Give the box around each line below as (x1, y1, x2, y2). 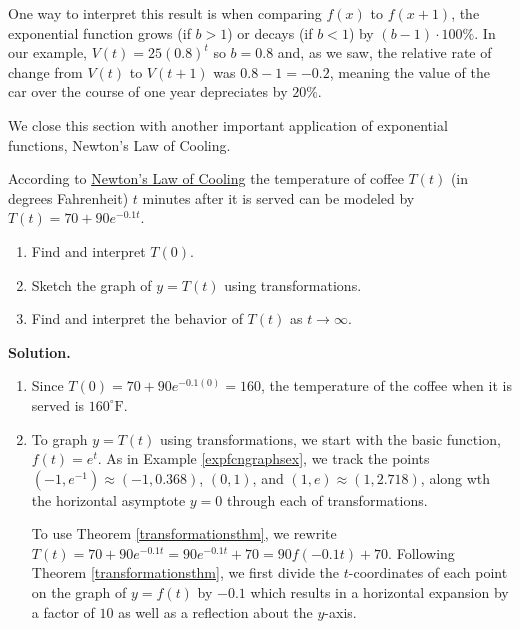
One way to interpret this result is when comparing (8, 3, 322, 23)
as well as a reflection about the (118, 601, 313, 622)
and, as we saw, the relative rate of (277, 42, 492, 63)
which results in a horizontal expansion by (250, 582, 509, 603)
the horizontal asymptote (31, 489, 186, 510)
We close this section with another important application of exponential (8, 114, 448, 135)
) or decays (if (227, 22, 313, 43)
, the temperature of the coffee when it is (260, 375, 512, 396)
